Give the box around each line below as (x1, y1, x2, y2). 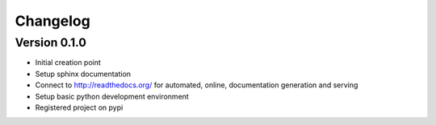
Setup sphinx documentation (35, 69, 132, 79)
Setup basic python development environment (35, 91, 189, 101)
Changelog (15, 12, 90, 30)
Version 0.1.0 (15, 35, 86, 50)
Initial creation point (35, 58, 101, 67)
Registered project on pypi (35, 103, 124, 112)
